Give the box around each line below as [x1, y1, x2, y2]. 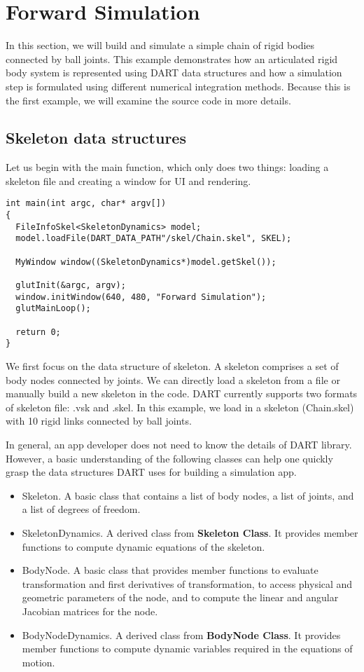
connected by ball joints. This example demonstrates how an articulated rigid [6, 51, 338, 66]
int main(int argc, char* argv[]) [6, 198, 167, 209]
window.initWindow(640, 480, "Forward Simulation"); [15, 292, 267, 302]
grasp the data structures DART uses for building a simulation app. [6, 465, 297, 479]
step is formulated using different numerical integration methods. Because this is [6, 78, 351, 93]
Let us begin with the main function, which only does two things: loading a [6, 160, 329, 174]
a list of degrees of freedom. [22, 502, 141, 516]
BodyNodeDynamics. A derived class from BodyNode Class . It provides [22, 627, 341, 642]
